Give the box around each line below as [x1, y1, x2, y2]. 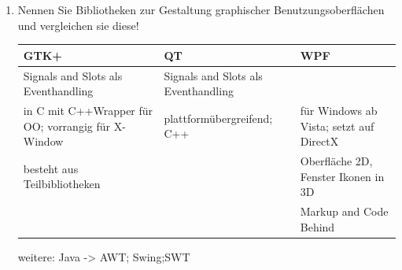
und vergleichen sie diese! [17, 17, 139, 33]
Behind [300, 218, 335, 235]
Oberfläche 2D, [300, 153, 373, 168]
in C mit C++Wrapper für [23, 102, 153, 118]
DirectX [300, 133, 339, 150]
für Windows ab [300, 102, 378, 118]
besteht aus [23, 160, 79, 176]
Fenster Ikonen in [300, 168, 385, 184]
